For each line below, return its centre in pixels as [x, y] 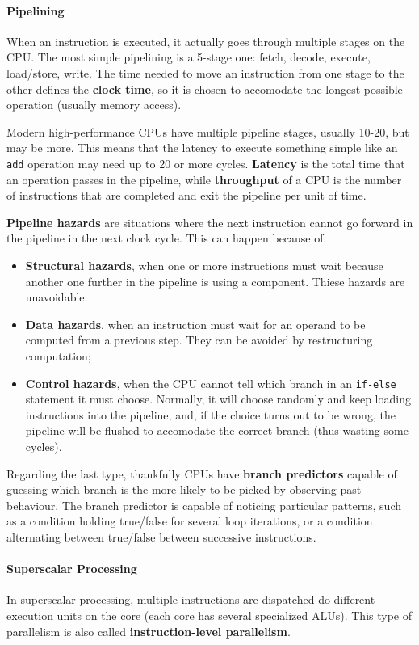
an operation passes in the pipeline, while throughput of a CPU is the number [204, 179]
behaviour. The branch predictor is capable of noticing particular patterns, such [204, 505]
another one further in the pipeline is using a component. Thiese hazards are [215, 281]
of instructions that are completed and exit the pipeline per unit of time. [186, 195]
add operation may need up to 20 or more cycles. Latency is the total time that [206, 163]
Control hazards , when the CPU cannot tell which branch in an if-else [211, 383]
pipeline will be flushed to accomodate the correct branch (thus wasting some [217, 430]
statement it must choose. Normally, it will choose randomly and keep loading [218, 399]
